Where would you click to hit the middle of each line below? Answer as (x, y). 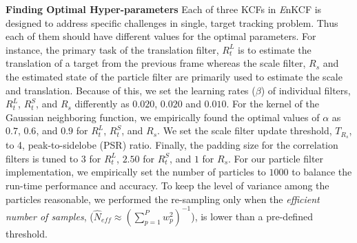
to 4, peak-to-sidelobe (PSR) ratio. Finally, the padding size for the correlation (172, 145)
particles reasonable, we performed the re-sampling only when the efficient (163, 199)
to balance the (322, 172)
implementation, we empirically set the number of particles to (136, 172)
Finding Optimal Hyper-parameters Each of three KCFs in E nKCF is (164, 9)
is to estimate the (275, 49)
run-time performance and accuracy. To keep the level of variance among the (167, 185)
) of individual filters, (306, 90)
